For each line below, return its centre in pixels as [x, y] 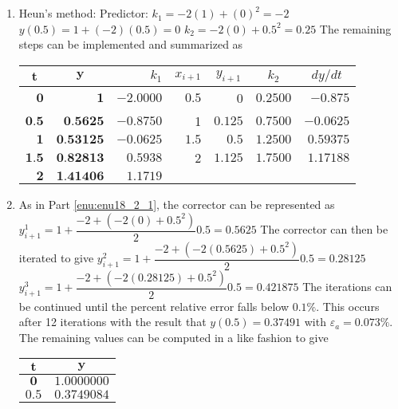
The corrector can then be [324, 229]
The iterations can [347, 287]
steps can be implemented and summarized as [131, 44]
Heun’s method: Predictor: [83, 13]
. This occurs [348, 306]
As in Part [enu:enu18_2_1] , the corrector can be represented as [177, 204]
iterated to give [56, 258]
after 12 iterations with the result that [112, 322]
